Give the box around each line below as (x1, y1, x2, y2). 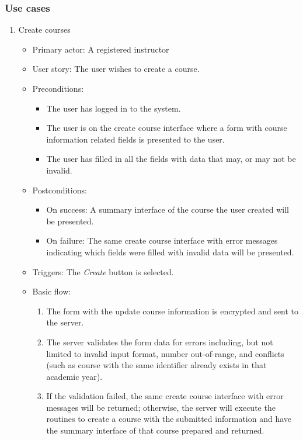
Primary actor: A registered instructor (32, 43, 169, 55)
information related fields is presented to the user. (46, 133, 225, 145)
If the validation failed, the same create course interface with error (46, 390, 284, 402)
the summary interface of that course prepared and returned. (46, 424, 264, 436)
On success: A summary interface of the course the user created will (46, 203, 289, 216)
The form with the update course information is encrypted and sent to (46, 304, 299, 317)
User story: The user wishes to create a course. (32, 63, 200, 75)
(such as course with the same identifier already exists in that (46, 359, 267, 371)
